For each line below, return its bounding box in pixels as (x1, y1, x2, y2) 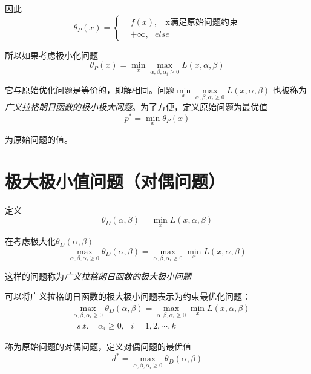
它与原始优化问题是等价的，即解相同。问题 (5, 84, 174, 96)
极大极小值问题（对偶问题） (5, 168, 226, 193)
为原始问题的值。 (5, 133, 73, 145)
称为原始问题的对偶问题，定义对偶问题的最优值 (5, 340, 191, 353)
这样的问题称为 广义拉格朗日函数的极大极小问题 (5, 269, 191, 282)
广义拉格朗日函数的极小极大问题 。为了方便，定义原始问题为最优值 (5, 100, 267, 113)
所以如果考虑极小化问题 (5, 48, 98, 61)
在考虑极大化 (5, 235, 56, 248)
